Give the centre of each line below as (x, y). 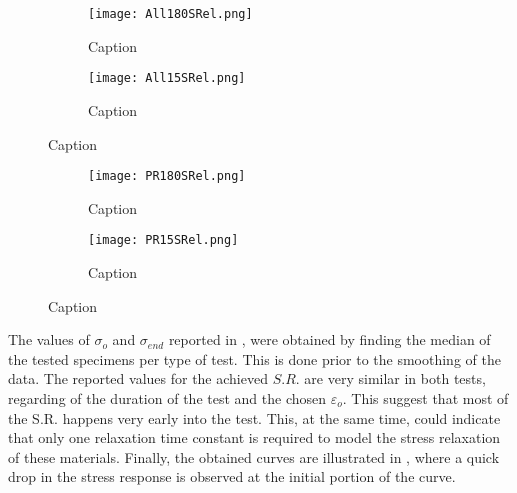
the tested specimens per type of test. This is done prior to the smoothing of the (254, 358)
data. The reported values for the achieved (138, 378)
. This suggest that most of (425, 397)
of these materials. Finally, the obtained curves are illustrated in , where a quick (254, 456)
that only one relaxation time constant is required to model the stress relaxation (254, 437)
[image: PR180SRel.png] (167, 176)
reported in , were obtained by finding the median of (329, 339)
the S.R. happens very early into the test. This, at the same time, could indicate (254, 417)
